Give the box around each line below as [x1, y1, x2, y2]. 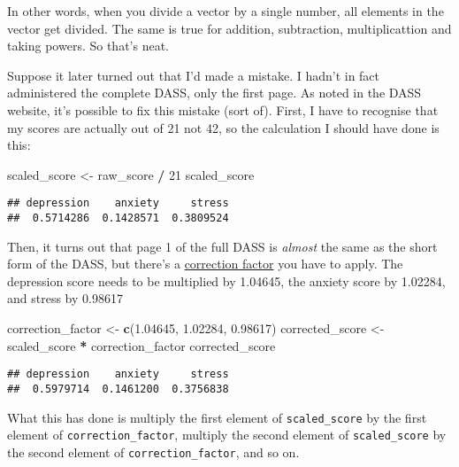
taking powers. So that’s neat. [7, 36, 169, 55]
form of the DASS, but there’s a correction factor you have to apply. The [7, 254, 403, 273]
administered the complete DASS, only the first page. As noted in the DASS [7, 83, 422, 102]
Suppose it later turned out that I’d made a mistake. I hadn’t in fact [7, 66, 380, 84]
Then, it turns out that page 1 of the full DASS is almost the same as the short [7, 237, 438, 255]
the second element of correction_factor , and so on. [7, 442, 300, 461]
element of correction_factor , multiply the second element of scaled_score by [7, 425, 447, 444]
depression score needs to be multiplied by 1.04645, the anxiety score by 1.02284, [7, 271, 446, 290]
